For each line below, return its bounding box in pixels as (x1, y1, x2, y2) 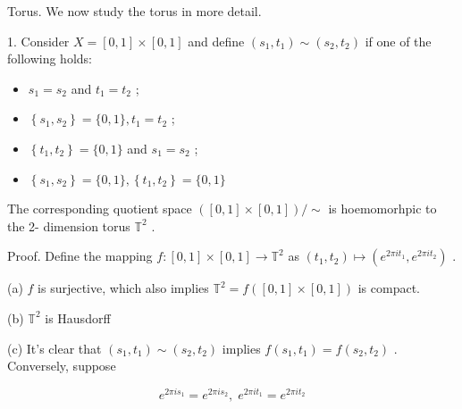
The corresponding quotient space (7, 199, 192, 218)
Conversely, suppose (7, 356, 116, 375)
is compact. (357, 279, 420, 297)
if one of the (365, 31, 432, 50)
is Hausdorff (45, 308, 111, 327)
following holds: (7, 49, 92, 68)
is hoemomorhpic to (328, 199, 437, 218)
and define (188, 31, 245, 50)
